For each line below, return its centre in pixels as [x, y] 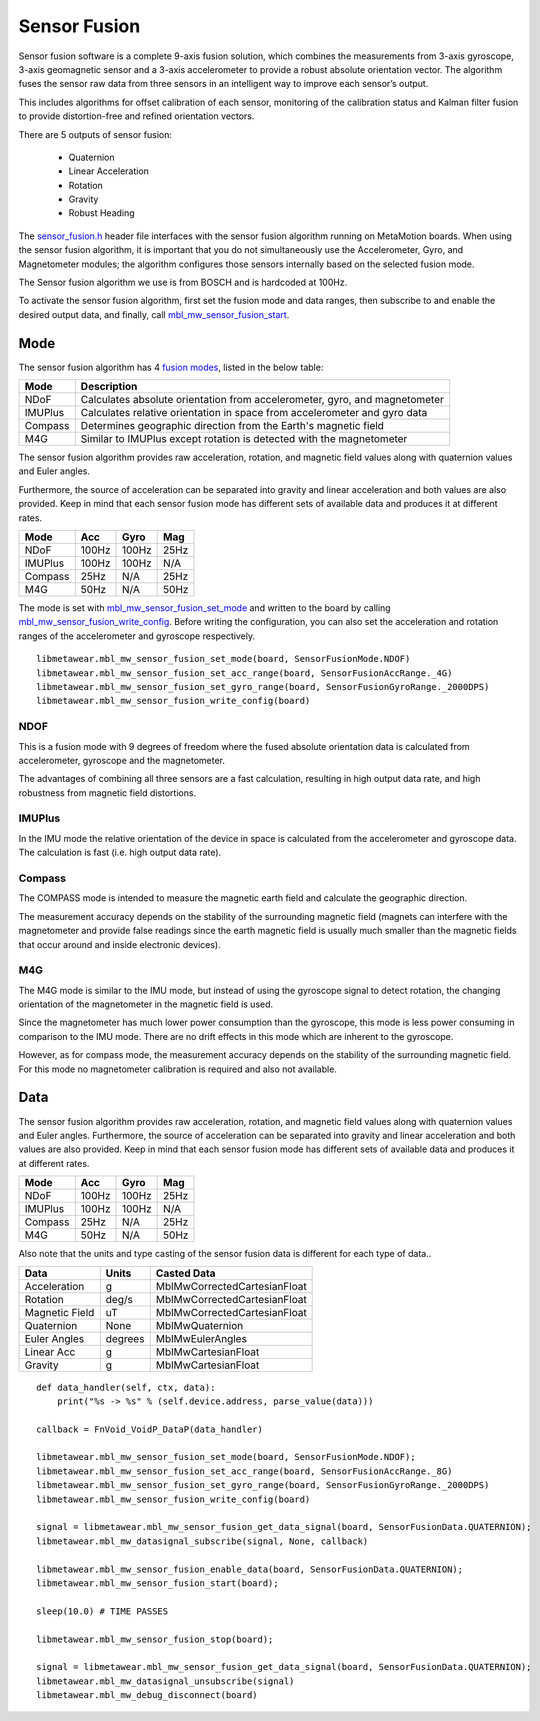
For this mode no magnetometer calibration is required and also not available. [177, 1069]
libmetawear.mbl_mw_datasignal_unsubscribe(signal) [165, 1681]
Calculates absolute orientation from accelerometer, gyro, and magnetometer [262, 400]
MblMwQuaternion [199, 1325]
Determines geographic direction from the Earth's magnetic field [232, 426]
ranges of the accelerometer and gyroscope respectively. [136, 636]
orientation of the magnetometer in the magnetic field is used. [146, 1004]
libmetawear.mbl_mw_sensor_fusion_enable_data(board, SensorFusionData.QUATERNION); [250, 1569]
